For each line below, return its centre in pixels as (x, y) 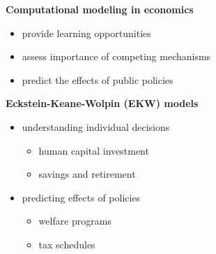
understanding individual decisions (96, 126)
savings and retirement (87, 174)
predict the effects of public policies (98, 79)
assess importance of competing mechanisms (116, 56)
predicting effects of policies (81, 197)
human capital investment (94, 150)
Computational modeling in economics (100, 9)
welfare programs (75, 221)
